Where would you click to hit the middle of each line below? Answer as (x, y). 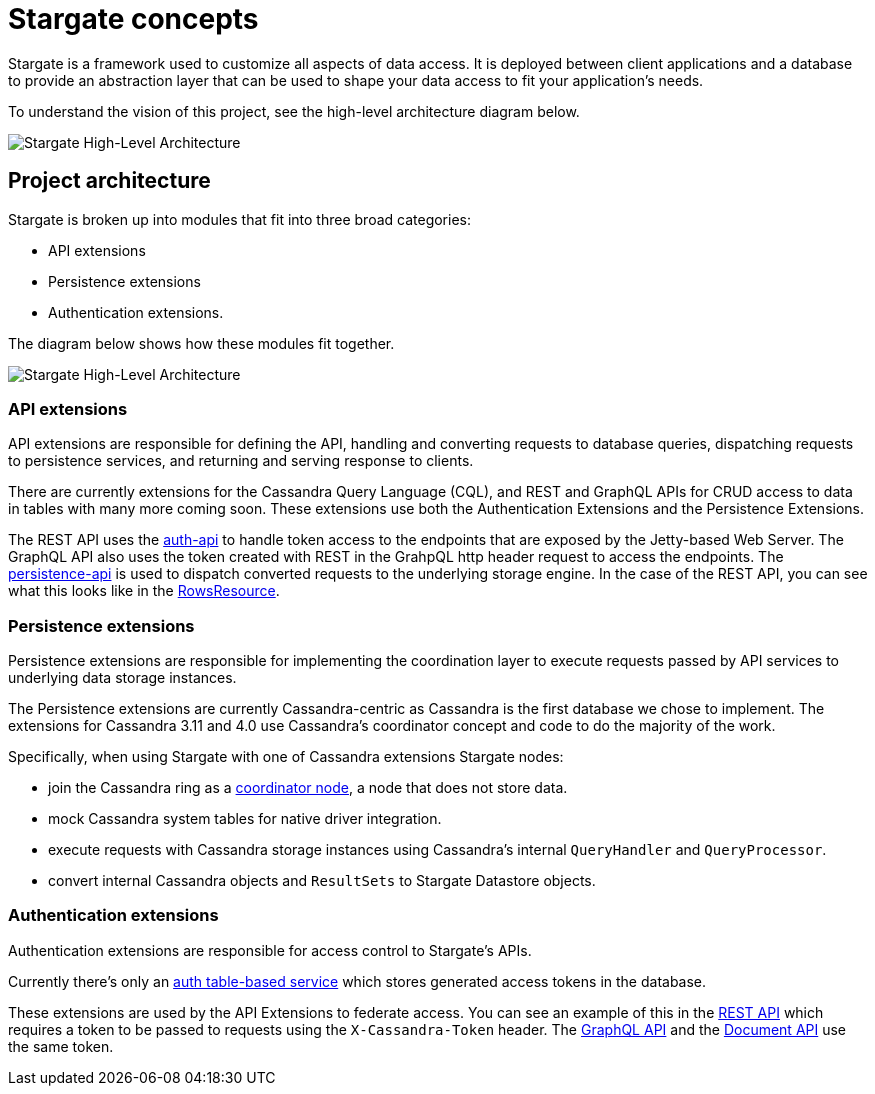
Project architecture (109, 181)
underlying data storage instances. (122, 678)
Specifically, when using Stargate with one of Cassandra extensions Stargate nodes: (286, 757)
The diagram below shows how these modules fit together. (201, 343)
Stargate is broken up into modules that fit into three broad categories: (239, 219)
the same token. (61, 1046)
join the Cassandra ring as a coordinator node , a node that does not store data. (308, 788)
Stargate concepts (133, 19)
